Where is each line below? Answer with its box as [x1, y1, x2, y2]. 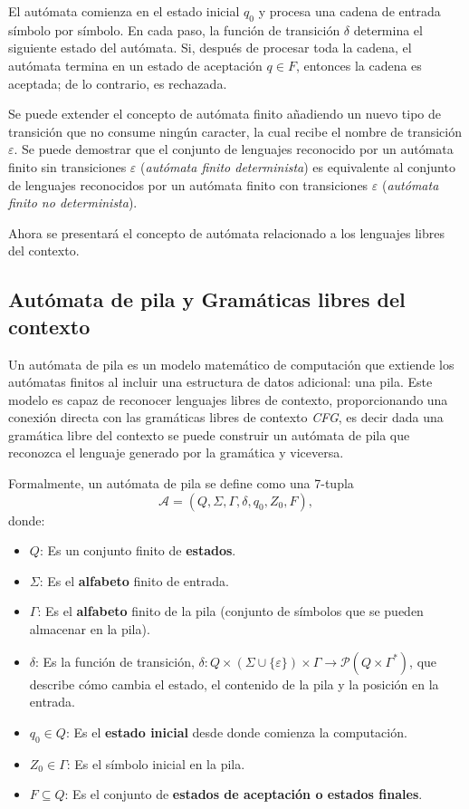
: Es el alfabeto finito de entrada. [39, 571, 230, 590]
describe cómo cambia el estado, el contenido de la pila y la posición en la [29, 674, 439, 693]
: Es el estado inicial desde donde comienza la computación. [65, 722, 407, 741]
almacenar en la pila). [29, 620, 150, 639]
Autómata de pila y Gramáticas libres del [8, 285, 406, 313]
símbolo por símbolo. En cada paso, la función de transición [8, 20, 340, 39]
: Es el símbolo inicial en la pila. [66, 754, 245, 773]
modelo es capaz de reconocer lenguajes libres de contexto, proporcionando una [8, 390, 448, 409]
